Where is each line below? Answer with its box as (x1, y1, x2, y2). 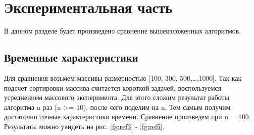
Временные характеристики (4, 50, 138, 65)
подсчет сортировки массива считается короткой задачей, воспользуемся (4, 82, 221, 93)
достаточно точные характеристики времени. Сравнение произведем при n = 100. (4, 111, 251, 122)
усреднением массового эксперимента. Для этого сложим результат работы (4, 92, 229, 102)
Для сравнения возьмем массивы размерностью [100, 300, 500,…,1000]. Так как (4, 72, 242, 83)
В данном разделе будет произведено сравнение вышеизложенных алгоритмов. (4, 26, 241, 36)
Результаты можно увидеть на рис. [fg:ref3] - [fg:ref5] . (4, 121, 165, 131)
